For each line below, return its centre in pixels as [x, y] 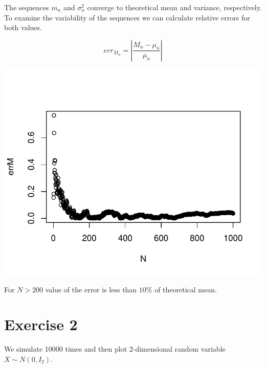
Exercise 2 [41, 324]
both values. [23, 27]
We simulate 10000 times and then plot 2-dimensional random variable [115, 349]
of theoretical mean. [186, 289]
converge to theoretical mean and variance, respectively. [174, 7]
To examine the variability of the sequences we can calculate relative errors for [127, 17]
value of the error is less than [91, 289]
